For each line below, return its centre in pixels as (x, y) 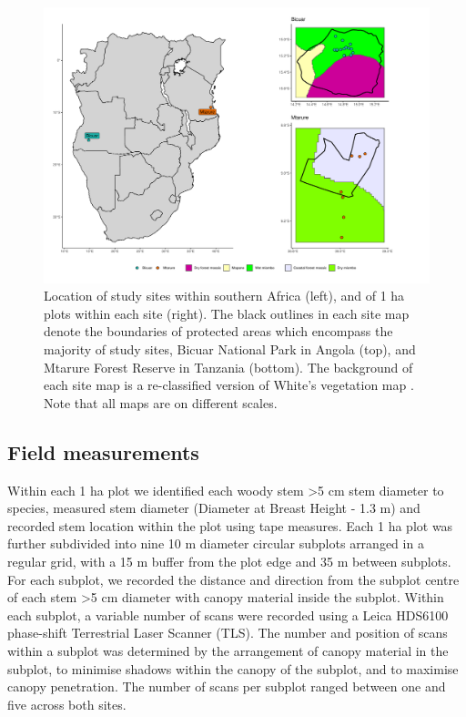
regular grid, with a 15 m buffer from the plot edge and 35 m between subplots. (229, 561)
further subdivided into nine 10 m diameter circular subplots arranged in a (216, 543)
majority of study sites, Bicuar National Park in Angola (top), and (230, 349)
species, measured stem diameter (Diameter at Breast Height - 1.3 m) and (214, 508)
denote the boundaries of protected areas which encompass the (218, 331)
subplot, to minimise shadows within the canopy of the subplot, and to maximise (233, 668)
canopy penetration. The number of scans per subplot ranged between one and (227, 686)
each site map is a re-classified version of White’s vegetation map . (229, 385)
